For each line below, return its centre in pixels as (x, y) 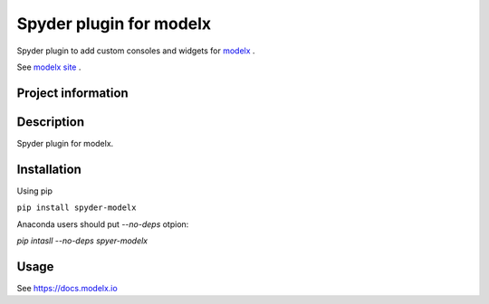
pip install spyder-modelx (77, 208)
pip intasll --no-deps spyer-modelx (82, 241)
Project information (72, 93)
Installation (49, 169)
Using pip (35, 191)
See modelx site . (49, 67)
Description (51, 122)
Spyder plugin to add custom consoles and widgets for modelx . (136, 51)
